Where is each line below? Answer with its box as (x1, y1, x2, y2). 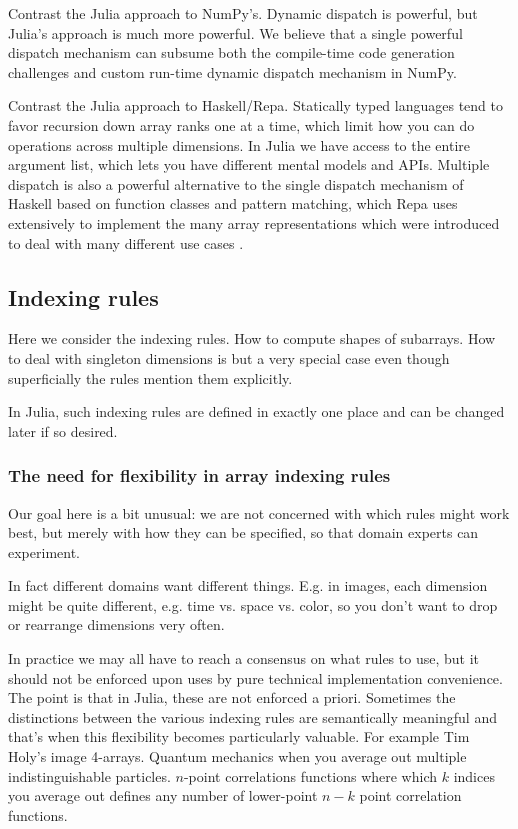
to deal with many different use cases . (8, 232, 244, 253)
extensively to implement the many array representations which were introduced (8, 212, 500, 233)
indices (453, 765, 495, 786)
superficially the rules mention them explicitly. (8, 367, 293, 388)
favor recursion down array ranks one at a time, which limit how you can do (8, 114, 475, 135)
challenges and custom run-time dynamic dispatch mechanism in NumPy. (8, 61, 457, 82)
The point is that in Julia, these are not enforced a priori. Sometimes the (8, 687, 456, 708)
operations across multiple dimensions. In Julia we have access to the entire (8, 134, 471, 155)
